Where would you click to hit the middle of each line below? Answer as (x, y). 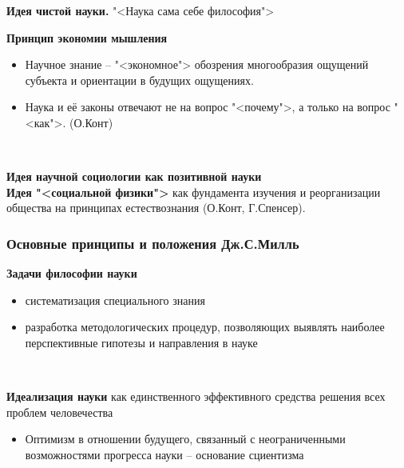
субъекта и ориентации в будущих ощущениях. (139, 80)
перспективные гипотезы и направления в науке (141, 342)
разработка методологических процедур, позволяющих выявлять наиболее (205, 327)
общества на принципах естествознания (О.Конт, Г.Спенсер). (156, 208)
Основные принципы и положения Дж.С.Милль (153, 243)
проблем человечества (60, 412)
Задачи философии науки (72, 273)
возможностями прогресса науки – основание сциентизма (164, 454)
